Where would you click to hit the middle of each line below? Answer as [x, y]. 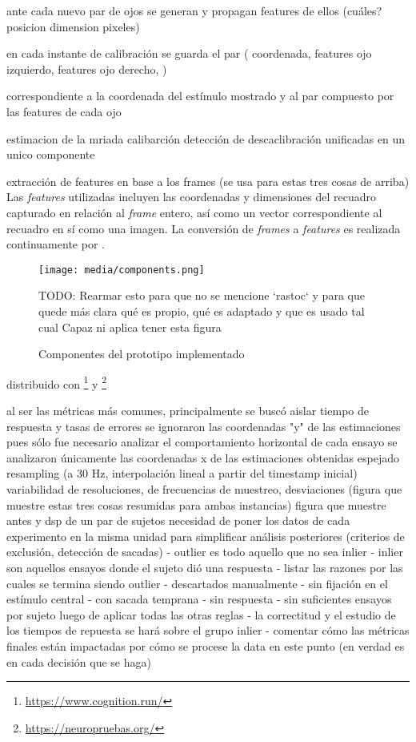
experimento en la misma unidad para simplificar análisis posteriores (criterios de [206, 536]
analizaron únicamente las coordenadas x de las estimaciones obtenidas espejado [203, 457]
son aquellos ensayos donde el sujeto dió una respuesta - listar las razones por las [205, 567]
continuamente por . [56, 244]
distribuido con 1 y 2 [56, 382]
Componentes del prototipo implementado [142, 354]
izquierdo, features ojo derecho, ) [87, 69]
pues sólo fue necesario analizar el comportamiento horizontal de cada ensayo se [202, 442]
